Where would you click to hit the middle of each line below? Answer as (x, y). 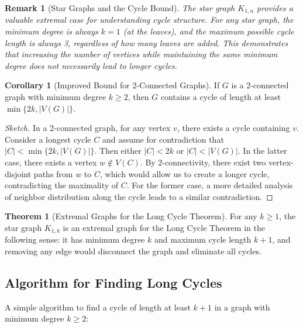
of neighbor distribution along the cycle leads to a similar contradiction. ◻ (139, 196)
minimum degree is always (51, 31)
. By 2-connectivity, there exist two (203, 162)
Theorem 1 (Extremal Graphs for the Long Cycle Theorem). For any (131, 216)
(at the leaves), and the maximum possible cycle (209, 31)
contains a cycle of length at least (221, 97)
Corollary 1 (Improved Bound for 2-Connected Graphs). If (112, 85)
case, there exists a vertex (51, 162)
